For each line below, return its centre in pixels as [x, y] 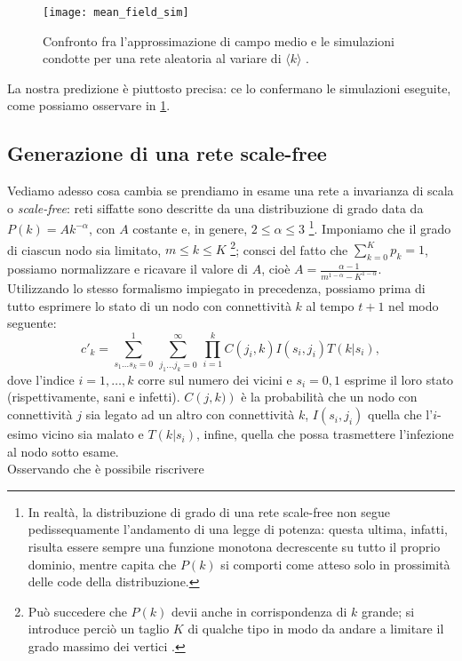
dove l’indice [41, 379]
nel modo [414, 305]
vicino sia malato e [92, 434]
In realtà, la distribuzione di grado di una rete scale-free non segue [209, 511]
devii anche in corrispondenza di [259, 611]
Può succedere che [77, 611]
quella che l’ [401, 414]
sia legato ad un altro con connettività [190, 414]
